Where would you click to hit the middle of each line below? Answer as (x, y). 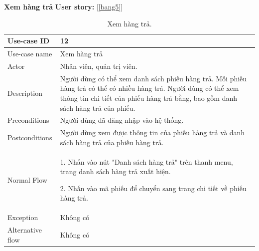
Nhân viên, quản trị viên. (99, 66)
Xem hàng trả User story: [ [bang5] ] (64, 6)
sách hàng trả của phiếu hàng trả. (112, 142)
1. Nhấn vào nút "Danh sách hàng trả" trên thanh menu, (146, 161)
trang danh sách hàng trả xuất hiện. (115, 171)
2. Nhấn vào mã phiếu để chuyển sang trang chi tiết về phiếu (153, 188)
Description (25, 93)
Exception (23, 217)
